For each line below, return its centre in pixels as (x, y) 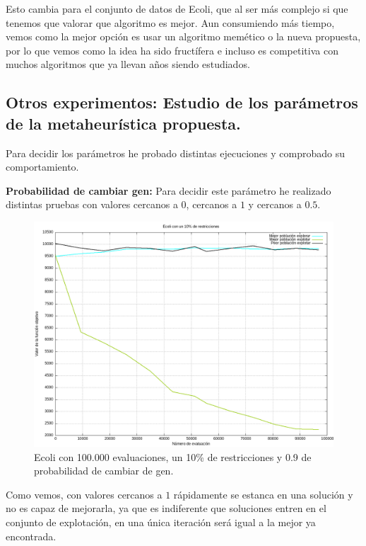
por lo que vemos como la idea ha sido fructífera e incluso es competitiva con (172, 50)
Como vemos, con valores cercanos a (84, 494)
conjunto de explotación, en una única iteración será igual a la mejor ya (161, 522)
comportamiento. (42, 167)
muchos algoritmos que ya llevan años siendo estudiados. (128, 64)
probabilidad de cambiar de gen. (104, 471)
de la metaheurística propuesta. (123, 123)
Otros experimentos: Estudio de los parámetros (182, 102)
